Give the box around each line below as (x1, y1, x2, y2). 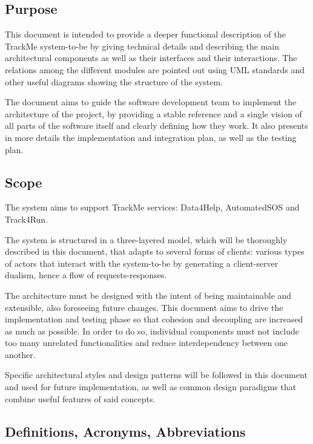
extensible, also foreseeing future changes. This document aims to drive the (5, 301, 283, 313)
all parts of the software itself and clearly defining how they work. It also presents (5, 119, 308, 132)
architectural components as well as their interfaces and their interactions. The (5, 51, 297, 64)
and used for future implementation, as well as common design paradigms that (5, 380, 297, 393)
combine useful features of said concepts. (5, 392, 156, 405)
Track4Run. (5, 212, 48, 225)
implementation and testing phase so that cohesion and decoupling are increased (5, 313, 303, 325)
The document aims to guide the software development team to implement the (5, 96, 297, 108)
